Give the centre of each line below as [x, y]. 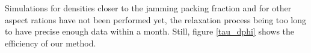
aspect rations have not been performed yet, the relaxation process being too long [156, 19]
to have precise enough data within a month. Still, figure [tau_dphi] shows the [150, 31]
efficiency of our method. [51, 43]
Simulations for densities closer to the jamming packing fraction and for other [148, 8]
